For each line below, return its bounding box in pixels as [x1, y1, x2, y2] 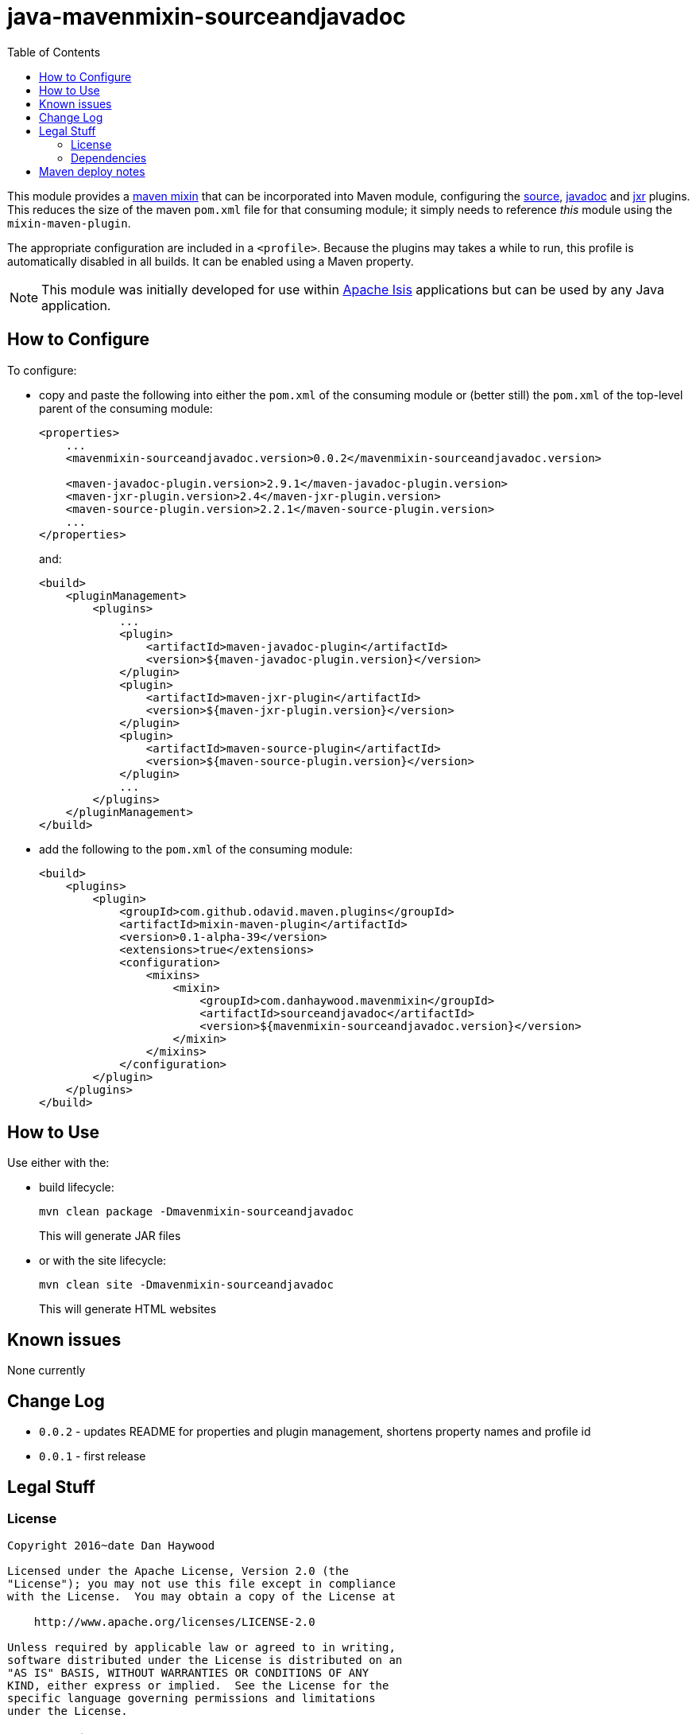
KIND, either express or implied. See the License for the [7, 1679, 389, 1693]
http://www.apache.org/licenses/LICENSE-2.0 [33, 1615, 315, 1629]
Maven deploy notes [39, 164, 145, 178]
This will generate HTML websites [39, 1302, 217, 1316]
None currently [7, 1363, 86, 1378]
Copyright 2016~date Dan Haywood [7, 1539, 215, 1553]
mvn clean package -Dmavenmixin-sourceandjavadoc [39, 1205, 354, 1219]
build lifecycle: [39, 1180, 114, 1195]
